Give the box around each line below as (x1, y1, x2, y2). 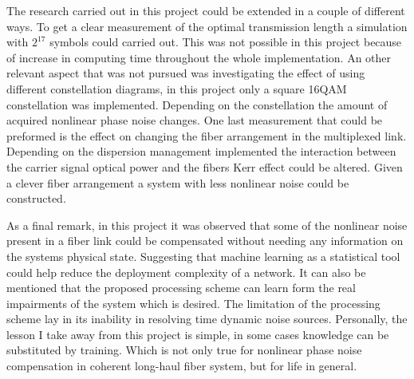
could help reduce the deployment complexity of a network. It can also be (6, 263, 366, 280)
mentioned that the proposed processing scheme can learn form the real (6, 279, 356, 296)
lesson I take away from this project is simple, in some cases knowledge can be (6, 326, 389, 342)
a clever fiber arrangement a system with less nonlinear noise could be (6, 174, 349, 191)
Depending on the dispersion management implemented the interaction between (6, 143, 396, 160)
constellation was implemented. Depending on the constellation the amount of (6, 96, 388, 113)
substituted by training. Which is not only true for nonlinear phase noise (6, 341, 362, 358)
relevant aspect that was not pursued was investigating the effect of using (6, 65, 365, 81)
